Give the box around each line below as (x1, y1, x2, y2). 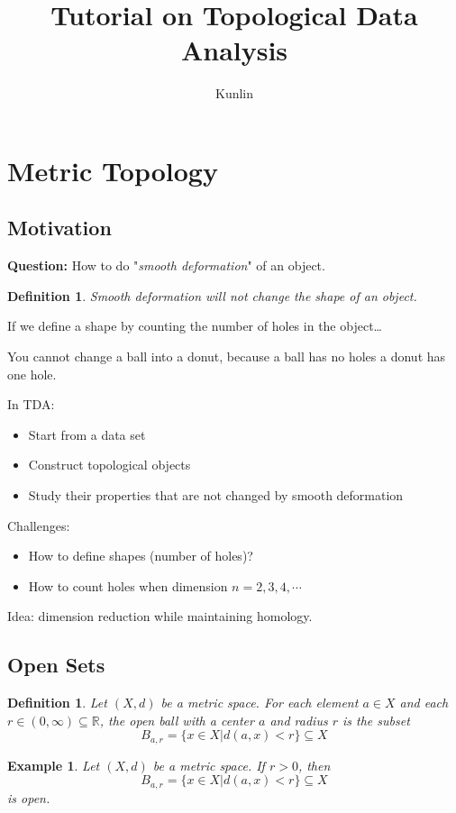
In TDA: (7, 395, 55, 414)
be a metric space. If (152, 755, 265, 774)
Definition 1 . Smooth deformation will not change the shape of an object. (7, 286, 417, 305)
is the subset (342, 710, 410, 729)
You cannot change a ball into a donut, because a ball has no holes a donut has (7, 347, 446, 366)
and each (399, 693, 449, 712)
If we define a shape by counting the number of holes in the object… (7, 316, 382, 335)
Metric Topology (7, 151, 218, 188)
